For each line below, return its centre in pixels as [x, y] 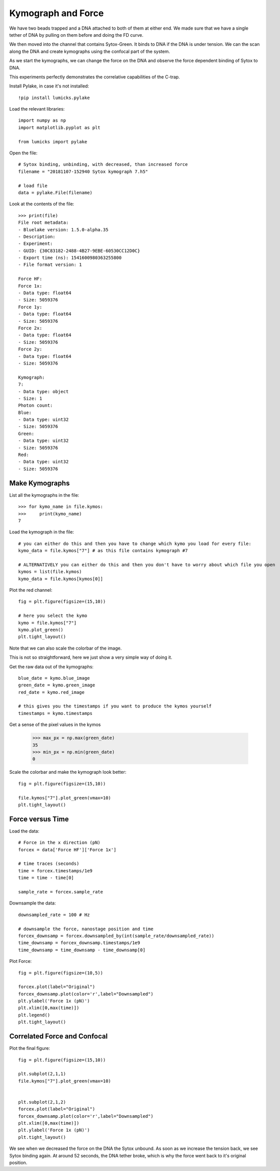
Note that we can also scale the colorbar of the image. [66, 648]
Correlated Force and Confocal [59, 1037]
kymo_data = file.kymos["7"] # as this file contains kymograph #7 [103, 551]
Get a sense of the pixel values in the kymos [55, 725]
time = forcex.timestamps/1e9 [56, 871]
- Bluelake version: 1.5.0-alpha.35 [63, 230]
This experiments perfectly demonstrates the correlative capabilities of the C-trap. [95, 77]
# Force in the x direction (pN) [59, 843]
